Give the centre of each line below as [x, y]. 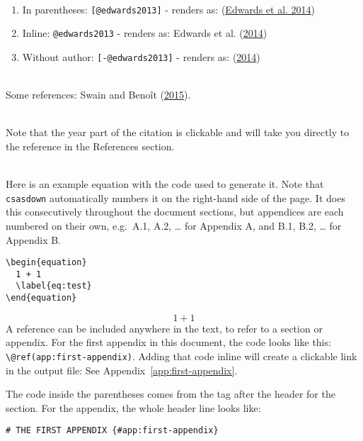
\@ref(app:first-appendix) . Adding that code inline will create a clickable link [181, 356]
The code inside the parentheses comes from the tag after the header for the [171, 394]
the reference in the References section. [90, 146]
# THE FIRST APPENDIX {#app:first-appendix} [112, 431]
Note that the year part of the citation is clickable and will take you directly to [178, 132]
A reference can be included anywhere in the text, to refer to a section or [164, 328]
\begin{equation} [46, 263]
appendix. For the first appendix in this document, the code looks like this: [168, 342]
